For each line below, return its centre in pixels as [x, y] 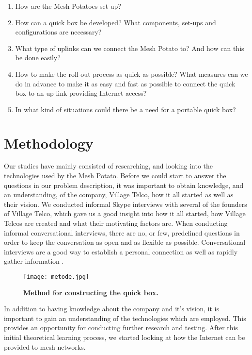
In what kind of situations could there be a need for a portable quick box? [126, 109]
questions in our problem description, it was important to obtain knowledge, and [124, 185]
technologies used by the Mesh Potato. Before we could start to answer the [115, 176]
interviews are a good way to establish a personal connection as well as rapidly [121, 251]
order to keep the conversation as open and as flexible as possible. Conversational [125, 242]
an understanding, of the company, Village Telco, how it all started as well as [119, 194]
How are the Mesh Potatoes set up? [68, 6]
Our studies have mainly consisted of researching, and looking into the [109, 166]
